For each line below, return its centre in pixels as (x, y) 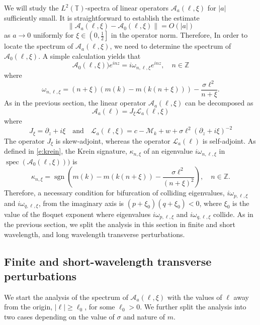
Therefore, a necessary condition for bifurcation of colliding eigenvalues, (114, 193)
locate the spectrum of (39, 46)
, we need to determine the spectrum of (170, 46)
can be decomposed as (219, 103)
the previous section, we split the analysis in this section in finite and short (120, 224)
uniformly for (53, 35)
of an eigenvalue (168, 151)
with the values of (195, 297)
